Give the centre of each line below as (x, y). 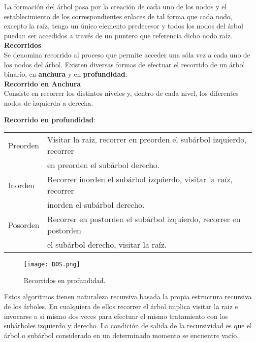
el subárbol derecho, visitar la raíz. (107, 245)
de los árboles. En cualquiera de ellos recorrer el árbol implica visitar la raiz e (121, 306)
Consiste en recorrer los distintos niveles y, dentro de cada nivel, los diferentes (121, 93)
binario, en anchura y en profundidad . (66, 74)
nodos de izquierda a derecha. (48, 102)
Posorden (24, 225)
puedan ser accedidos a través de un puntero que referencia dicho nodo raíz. (118, 35)
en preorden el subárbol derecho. (103, 165)
